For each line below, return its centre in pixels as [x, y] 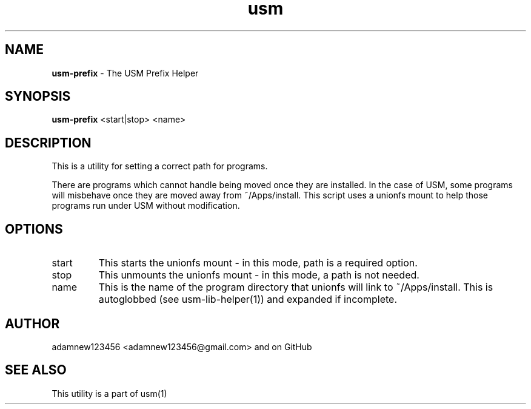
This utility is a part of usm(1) [109, 393]
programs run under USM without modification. [146, 206]
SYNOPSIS [38, 96]
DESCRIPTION [48, 143]
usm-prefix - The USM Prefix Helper [125, 73]
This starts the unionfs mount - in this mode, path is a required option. [258, 263]
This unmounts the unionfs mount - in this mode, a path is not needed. [259, 275]
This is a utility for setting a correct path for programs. [160, 166]
